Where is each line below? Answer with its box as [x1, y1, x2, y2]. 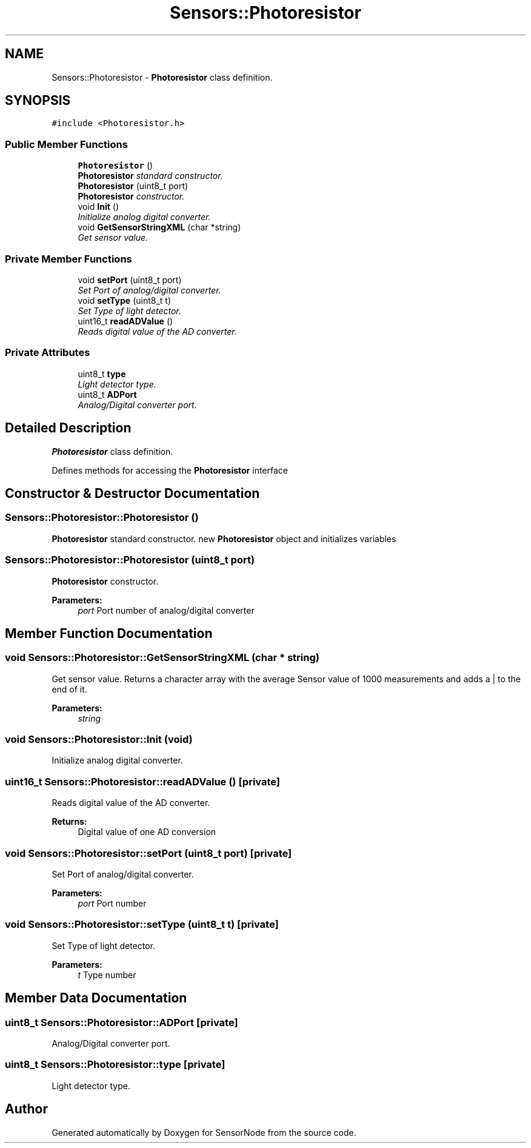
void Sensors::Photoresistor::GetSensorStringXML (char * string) [5, 651, 319, 664]
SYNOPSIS [5, 93, 71, 109]
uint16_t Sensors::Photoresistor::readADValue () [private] [5, 775, 281, 788]
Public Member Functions [5, 138, 128, 150]
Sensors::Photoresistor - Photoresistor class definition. [52, 72, 273, 82]
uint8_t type [78, 368, 126, 379]
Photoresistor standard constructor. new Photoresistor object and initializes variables [52, 533, 396, 544]
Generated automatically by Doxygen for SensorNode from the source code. [52, 1127, 356, 1138]
